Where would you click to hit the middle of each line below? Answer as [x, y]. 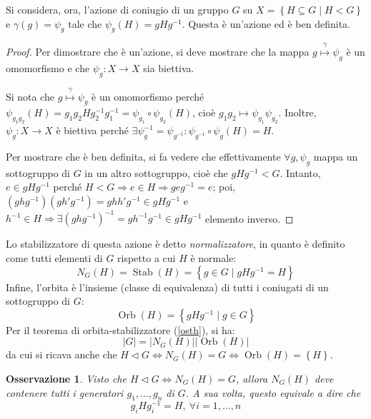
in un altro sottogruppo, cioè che [156, 172]
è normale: [213, 258]
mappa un [336, 156]
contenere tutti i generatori [65, 392]
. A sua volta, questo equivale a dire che [273, 392]
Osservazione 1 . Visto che [66, 378]
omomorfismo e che [48, 67]
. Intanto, [300, 172]
